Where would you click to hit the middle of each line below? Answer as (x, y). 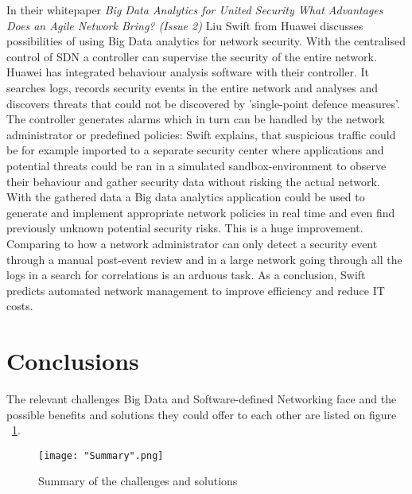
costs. (20, 306)
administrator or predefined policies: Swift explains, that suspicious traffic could (201, 134)
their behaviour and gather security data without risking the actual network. (193, 181)
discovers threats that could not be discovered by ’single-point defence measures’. (203, 103)
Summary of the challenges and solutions (138, 481)
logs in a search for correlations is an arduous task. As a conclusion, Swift (186, 275)
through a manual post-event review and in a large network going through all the (204, 259)
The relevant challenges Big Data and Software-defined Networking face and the (202, 399)
